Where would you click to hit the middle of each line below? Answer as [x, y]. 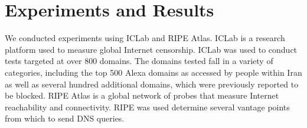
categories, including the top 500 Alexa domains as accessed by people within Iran [153, 72]
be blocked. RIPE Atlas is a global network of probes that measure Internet [142, 95]
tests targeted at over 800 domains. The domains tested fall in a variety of [139, 61]
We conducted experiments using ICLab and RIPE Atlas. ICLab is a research [145, 38]
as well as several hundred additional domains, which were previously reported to [152, 84]
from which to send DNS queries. [65, 118]
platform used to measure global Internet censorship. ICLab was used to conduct [151, 49]
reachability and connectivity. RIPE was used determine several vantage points [147, 107]
